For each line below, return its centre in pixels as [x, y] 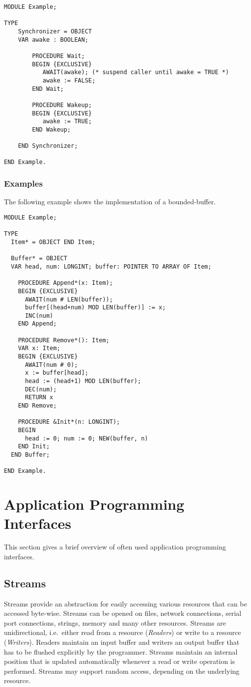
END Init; [34, 447]
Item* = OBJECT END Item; [53, 242]
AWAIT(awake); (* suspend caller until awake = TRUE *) [136, 72]
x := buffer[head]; [56, 373]
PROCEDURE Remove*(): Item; [64, 340]
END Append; [37, 324]
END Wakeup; [52, 129]
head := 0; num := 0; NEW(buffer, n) [86, 438]
